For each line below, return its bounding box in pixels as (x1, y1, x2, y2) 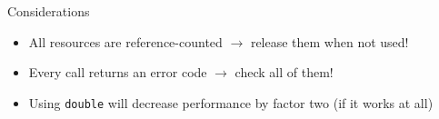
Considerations (7, 2, 90, 20)
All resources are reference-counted (28, 32, 223, 51)
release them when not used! (250, 32, 409, 51)
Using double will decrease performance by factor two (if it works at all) (28, 93, 434, 112)
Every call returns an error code (28, 63, 207, 82)
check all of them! (234, 63, 334, 82)
